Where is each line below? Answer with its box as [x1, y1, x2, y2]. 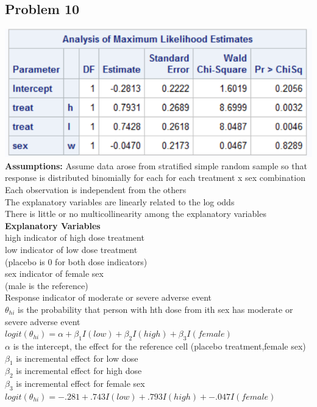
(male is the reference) [5, 279, 88, 291]
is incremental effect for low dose [16, 351, 138, 364]
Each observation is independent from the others [5, 183, 187, 196]
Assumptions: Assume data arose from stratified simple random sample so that [5, 159, 307, 172]
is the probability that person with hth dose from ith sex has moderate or [18, 302, 293, 315]
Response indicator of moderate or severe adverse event [5, 291, 212, 304]
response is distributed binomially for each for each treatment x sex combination [5, 171, 305, 184]
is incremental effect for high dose [16, 364, 142, 377]
